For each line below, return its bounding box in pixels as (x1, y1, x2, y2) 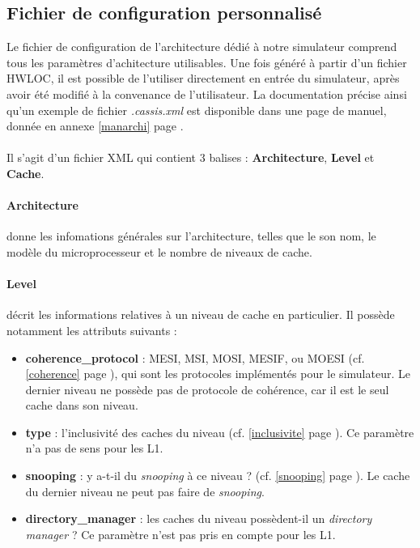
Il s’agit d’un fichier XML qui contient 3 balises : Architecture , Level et (6, 149, 375, 166)
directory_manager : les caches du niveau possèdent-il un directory (25, 510, 372, 527)
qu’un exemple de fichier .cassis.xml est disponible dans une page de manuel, (6, 101, 387, 118)
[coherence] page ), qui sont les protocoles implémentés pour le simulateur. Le (25, 365, 410, 382)
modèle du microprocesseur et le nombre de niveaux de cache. (6, 243, 312, 260)
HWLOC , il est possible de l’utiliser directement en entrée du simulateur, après (6, 70, 400, 87)
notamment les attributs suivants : (6, 321, 177, 338)
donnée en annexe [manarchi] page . (6, 117, 184, 134)
